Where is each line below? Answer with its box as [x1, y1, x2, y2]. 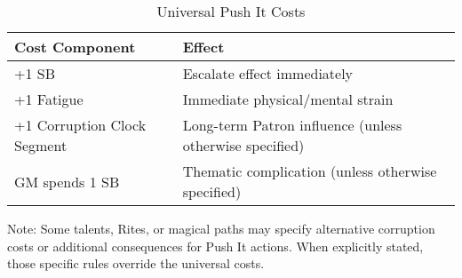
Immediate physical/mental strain [182, 89, 394, 109]
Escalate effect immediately [182, 63, 354, 83]
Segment [14, 135, 68, 155]
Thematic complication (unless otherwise [182, 161, 437, 181]
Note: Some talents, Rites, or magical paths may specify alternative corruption [7, 219, 435, 237]
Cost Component [14, 36, 136, 57]
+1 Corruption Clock [14, 115, 147, 135]
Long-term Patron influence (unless [182, 115, 402, 135]
